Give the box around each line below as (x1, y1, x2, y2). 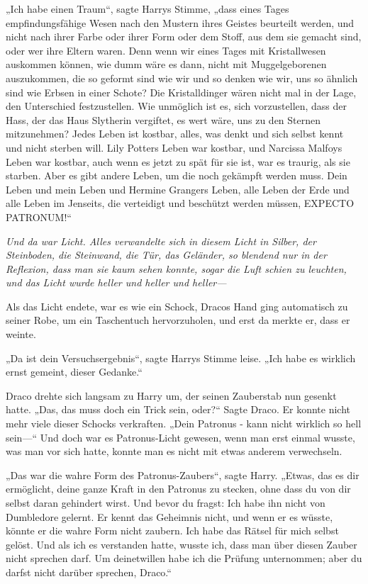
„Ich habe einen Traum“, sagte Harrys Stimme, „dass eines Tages (6, 1, 289, 16)
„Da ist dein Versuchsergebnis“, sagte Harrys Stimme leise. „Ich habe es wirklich (6, 350, 356, 365)
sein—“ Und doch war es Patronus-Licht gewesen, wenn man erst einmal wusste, (6, 429, 355, 444)
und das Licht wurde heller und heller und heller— (6, 275, 227, 290)
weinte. (6, 327, 36, 342)
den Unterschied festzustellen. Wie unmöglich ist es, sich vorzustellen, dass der (6, 99, 347, 113)
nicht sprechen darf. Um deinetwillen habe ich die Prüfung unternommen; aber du (6, 551, 362, 566)
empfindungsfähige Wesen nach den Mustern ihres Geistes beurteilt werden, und (6, 15, 355, 30)
